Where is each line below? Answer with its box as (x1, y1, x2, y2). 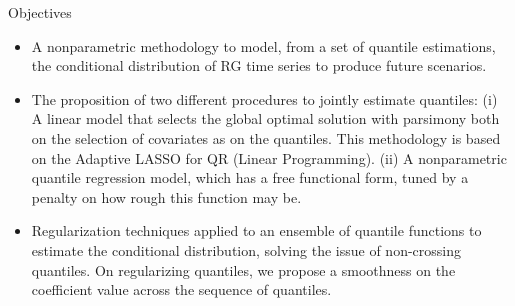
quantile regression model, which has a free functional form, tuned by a (31, 167, 469, 188)
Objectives (8, 2, 72, 22)
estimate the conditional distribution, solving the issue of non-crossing (31, 239, 461, 260)
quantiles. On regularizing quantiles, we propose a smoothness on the (31, 259, 456, 280)
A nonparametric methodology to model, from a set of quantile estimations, (31, 35, 496, 56)
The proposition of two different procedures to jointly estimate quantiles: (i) (31, 88, 498, 109)
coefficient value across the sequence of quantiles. (31, 279, 332, 300)
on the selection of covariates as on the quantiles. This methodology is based (31, 127, 501, 148)
